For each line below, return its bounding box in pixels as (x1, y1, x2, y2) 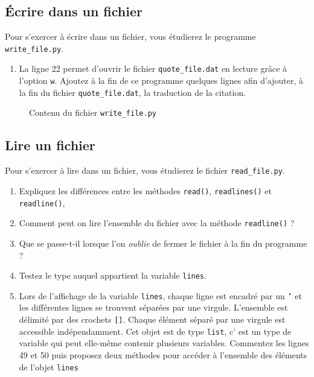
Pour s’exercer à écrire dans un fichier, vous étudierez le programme (5, 30, 256, 43)
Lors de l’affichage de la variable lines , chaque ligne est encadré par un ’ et (19, 289, 302, 302)
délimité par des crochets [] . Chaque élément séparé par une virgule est (19, 313, 286, 325)
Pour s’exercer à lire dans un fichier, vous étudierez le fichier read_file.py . (5, 164, 285, 177)
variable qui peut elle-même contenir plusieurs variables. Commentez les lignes (19, 337, 309, 349)
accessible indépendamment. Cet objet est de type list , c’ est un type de (19, 325, 292, 337)
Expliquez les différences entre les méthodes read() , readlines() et (19, 184, 272, 197)
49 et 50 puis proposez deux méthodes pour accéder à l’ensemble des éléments (19, 348, 307, 361)
